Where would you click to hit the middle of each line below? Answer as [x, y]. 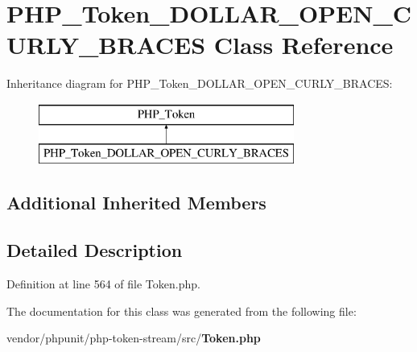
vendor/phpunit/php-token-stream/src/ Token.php [134, 338]
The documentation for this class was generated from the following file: [182, 311]
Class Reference [303, 45]
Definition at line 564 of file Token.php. [103, 284]
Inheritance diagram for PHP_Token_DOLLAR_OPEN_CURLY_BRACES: [200, 83]
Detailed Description [95, 250]
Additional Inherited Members [136, 203]
